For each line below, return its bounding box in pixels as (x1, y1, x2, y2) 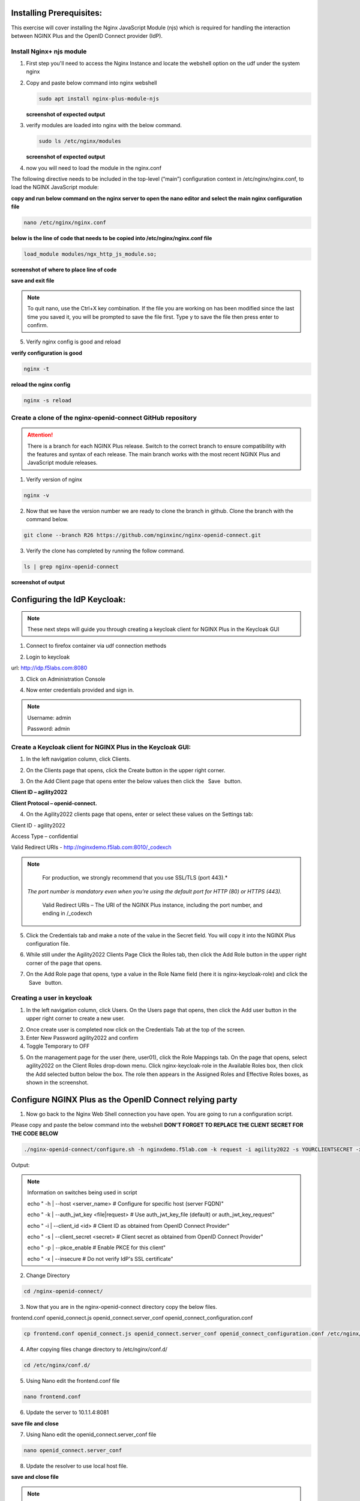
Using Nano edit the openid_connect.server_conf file (26, 1431, 157, 1438)
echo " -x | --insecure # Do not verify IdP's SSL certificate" (27, 1255, 173, 1262)
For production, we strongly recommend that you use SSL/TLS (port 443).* (42, 874, 228, 881)
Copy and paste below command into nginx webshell (26, 79, 157, 86)
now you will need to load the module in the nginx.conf (26, 164, 162, 171)
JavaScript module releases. (27, 459, 98, 467)
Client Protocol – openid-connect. (11, 799, 97, 807)
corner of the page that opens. (26, 959, 102, 967)
